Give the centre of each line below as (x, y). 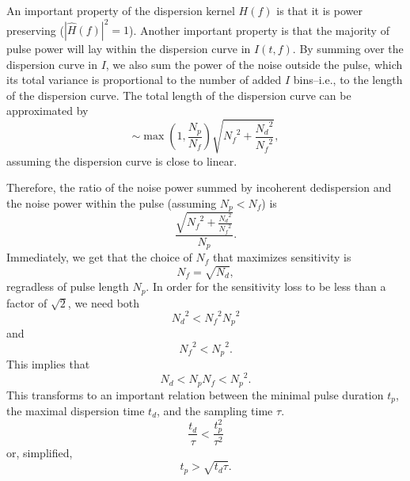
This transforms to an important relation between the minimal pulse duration (195, 394)
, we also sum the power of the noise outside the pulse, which (254, 64)
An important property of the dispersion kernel (121, 10)
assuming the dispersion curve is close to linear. (122, 160)
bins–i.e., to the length (348, 80)
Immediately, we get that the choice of (99, 257)
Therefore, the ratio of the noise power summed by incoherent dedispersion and (199, 187)
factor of (27, 302)
